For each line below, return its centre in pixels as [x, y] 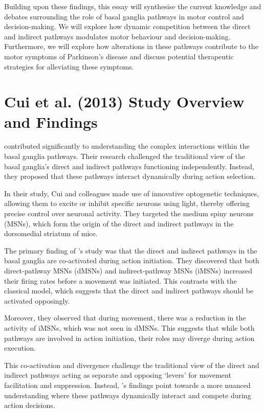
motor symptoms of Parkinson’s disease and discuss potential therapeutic [119, 56]
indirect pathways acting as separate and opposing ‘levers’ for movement [118, 375]
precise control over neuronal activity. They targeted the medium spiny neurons [129, 213]
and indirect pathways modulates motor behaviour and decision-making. [117, 36]
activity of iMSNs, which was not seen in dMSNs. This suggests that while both [129, 327]
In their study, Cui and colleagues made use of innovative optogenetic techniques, [132, 193]
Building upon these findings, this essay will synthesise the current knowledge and [133, 6]
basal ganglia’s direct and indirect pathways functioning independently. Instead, [129, 166]
